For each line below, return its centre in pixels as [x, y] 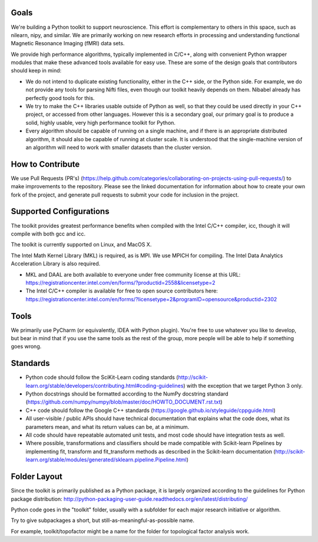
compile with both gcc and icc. [48, 234]
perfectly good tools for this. [60, 98]
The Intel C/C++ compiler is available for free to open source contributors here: [122, 291]
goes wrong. [26, 347]
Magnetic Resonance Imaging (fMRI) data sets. [68, 44]
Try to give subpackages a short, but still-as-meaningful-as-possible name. [102, 520]
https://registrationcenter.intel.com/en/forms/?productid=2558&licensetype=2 [120, 282]
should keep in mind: [36, 71]
